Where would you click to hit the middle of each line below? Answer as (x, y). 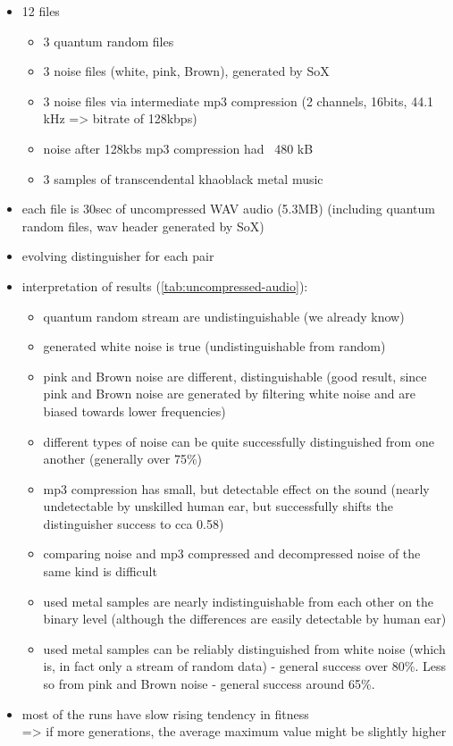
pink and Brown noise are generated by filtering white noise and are (229, 394)
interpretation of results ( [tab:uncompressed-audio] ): (165, 285)
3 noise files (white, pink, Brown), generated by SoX (186, 71)
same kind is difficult (100, 571)
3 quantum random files (109, 41)
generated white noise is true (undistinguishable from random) (214, 346)
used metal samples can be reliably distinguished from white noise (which (244, 648)
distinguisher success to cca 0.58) (134, 523)
